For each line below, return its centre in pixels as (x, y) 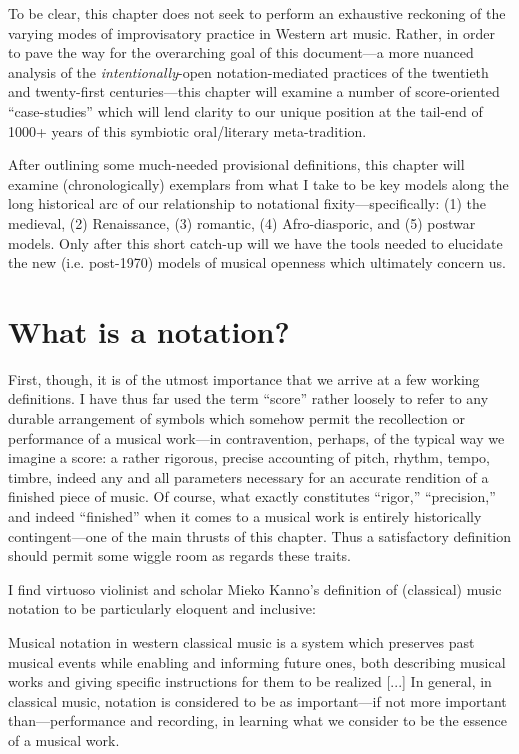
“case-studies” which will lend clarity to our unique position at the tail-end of (245, 110)
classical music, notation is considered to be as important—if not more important (257, 700)
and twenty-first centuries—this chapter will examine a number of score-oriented (254, 91)
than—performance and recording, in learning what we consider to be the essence (258, 720)
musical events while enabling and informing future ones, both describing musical (257, 661)
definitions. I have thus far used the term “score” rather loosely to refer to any (248, 398)
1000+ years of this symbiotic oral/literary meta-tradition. (187, 130)
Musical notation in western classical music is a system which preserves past (241, 641)
